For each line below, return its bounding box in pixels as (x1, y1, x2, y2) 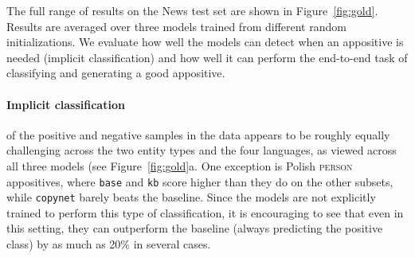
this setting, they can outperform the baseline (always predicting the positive (6, 220, 383, 236)
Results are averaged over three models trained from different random (6, 18, 346, 34)
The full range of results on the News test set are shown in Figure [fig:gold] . (6, 2, 378, 18)
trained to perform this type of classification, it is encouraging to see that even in (6, 204, 404, 221)
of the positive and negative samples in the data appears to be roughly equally (6, 126, 390, 143)
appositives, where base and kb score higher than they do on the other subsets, (6, 173, 393, 190)
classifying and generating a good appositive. (6, 64, 225, 81)
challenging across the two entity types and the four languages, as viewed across (6, 142, 397, 158)
